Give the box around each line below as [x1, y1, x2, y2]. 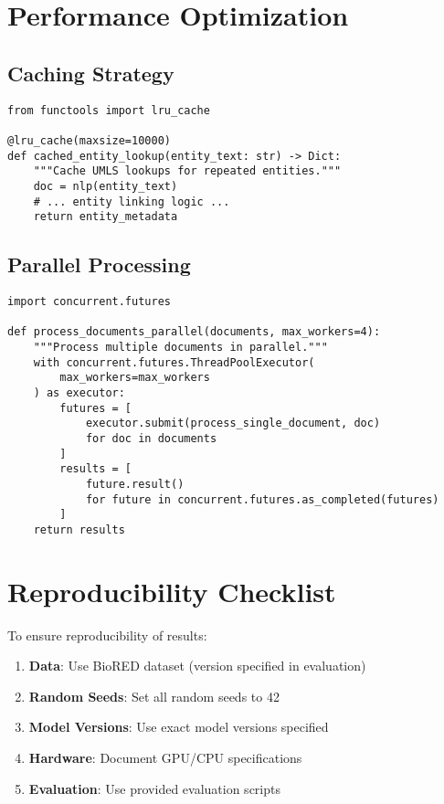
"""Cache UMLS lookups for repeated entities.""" [33, 164, 342, 178]
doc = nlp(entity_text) [33, 179, 178, 193]
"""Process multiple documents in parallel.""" [33, 341, 328, 354]
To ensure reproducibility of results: [7, 625, 207, 644]
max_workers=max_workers [59, 371, 210, 385]
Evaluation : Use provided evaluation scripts [28, 778, 280, 798]
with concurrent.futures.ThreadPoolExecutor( [33, 355, 315, 369]
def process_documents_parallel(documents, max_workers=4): [7, 325, 381, 339]
